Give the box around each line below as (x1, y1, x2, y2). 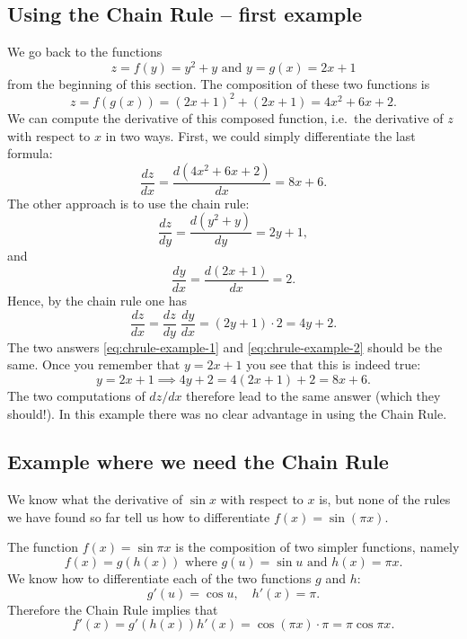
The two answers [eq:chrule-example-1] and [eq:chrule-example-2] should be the (7, 337, 443, 356)
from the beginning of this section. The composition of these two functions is (7, 74, 430, 93)
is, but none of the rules (319, 490, 451, 509)
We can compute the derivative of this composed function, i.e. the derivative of (7, 108, 444, 127)
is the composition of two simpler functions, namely (175, 537, 460, 556)
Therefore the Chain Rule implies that (7, 599, 218, 618)
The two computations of (7, 386, 145, 404)
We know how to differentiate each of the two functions (7, 569, 312, 588)
